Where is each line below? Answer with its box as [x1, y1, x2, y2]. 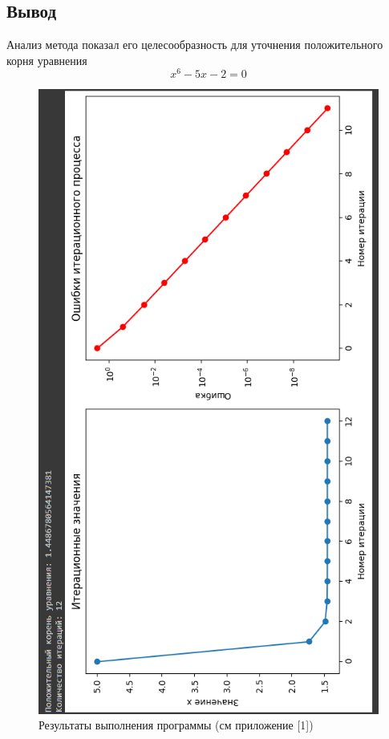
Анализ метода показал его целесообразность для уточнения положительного [6, 36, 383, 53]
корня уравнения [6, 51, 87, 68]
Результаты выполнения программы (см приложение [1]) [38, 717, 314, 733]
